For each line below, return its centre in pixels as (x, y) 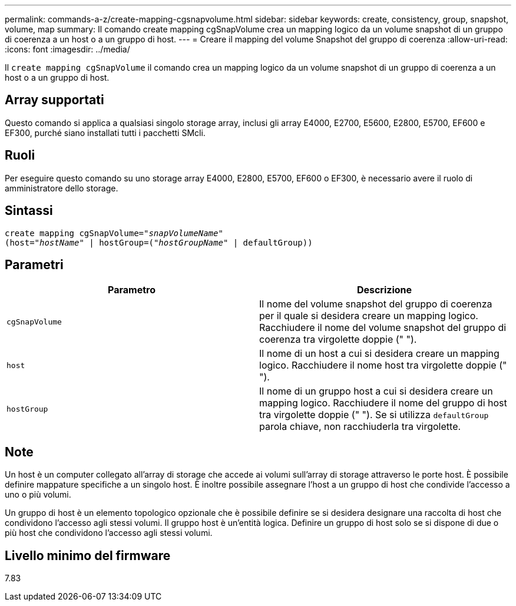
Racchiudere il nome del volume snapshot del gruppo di (383, 328)
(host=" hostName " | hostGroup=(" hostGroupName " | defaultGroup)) (159, 242)
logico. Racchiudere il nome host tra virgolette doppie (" (383, 365)
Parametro (132, 290)
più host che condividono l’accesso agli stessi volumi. (109, 533)
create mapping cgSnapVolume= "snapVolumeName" (114, 233)
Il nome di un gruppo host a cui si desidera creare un (376, 391)
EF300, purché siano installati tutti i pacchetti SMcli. (105, 133)
